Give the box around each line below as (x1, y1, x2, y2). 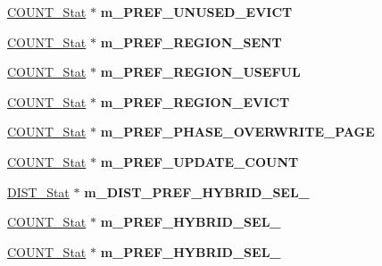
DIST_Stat (7, 182, 70, 201)
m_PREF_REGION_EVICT (100, 92, 290, 111)
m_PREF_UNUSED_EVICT (100, 3, 293, 21)
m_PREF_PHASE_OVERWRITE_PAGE (100, 122, 375, 141)
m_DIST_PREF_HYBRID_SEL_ (84, 182, 310, 201)
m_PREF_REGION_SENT (100, 32, 282, 51)
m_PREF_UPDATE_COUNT (100, 152, 299, 170)
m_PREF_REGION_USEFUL (100, 62, 301, 81)
